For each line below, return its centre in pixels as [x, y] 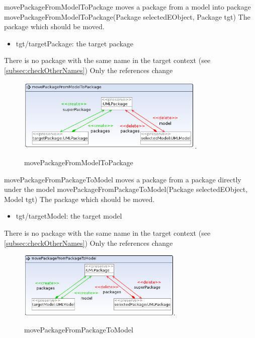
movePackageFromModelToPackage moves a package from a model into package [127, 7]
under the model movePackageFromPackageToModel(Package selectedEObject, [126, 189]
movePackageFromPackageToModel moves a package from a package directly [123, 179]
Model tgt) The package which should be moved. [79, 199]
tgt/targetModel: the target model [69, 216]
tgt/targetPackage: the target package [74, 43]
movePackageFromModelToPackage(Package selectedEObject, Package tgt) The [127, 16]
